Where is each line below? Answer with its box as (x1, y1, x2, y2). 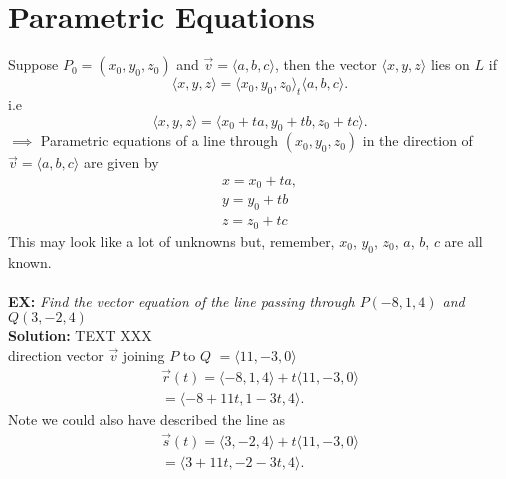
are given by (83, 152, 159, 173)
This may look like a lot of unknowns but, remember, (8, 230, 335, 251)
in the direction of (362, 130, 473, 151)
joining (122, 344, 165, 365)
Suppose (8, 54, 59, 75)
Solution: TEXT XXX (8, 325, 152, 346)
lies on (430, 54, 470, 75)
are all (444, 230, 483, 251)
